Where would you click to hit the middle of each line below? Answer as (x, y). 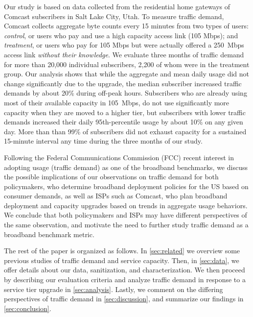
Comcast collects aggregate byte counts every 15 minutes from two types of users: (126, 26)
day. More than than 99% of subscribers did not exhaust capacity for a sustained (125, 131)
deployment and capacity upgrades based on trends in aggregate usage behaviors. (126, 205)
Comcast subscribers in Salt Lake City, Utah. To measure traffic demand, (114, 16)
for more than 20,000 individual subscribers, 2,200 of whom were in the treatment (127, 64)
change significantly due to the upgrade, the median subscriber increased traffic (123, 83)
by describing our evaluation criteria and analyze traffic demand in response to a (125, 280)
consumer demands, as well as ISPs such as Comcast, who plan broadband (116, 196)
